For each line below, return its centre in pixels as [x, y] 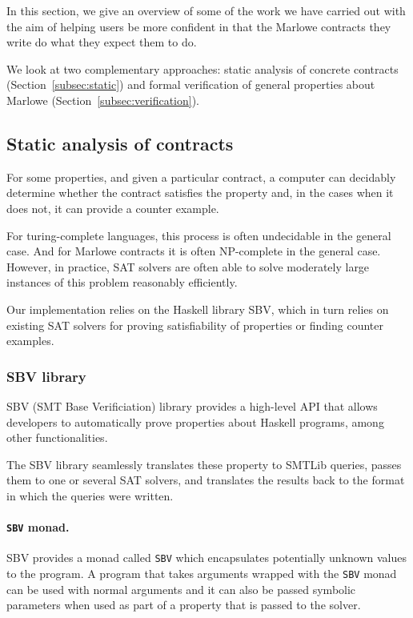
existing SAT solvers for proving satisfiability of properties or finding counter [195, 325]
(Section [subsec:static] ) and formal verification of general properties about [191, 84]
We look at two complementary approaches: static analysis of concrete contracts [202, 68]
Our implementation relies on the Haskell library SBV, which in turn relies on [198, 309]
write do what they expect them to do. [102, 42]
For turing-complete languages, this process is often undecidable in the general [199, 235]
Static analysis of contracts [120, 143]
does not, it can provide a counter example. [113, 208]
